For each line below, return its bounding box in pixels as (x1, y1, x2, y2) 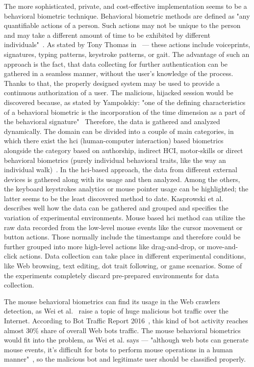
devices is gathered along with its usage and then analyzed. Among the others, (4, 174, 240, 184)
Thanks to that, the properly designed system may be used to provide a (4, 78, 220, 88)
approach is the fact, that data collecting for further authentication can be (4, 58, 228, 69)
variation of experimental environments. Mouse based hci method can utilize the (4, 212, 245, 223)
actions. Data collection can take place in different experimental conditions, (19, 251, 246, 261)
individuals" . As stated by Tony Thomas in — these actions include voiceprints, (4, 39, 251, 50)
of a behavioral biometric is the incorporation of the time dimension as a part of (4, 106, 245, 117)
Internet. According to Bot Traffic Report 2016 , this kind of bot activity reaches (4, 315, 248, 325)
